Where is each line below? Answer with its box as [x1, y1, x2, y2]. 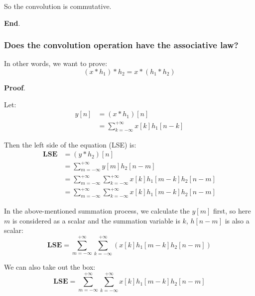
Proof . [4, 82, 26, 92]
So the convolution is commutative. [4, 1, 112, 11]
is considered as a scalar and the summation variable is [12, 215, 180, 225]
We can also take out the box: [4, 262, 96, 272]
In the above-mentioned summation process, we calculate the [4, 206, 190, 216]
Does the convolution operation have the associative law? [4, 39, 239, 51]
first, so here [213, 206, 251, 216]
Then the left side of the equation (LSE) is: [4, 139, 136, 149]
